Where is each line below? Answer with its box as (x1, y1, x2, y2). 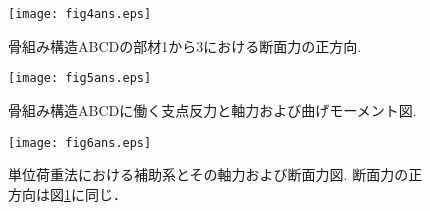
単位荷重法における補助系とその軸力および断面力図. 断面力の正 (8, 164, 423, 185)
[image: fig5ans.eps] (8, 71, 152, 86)
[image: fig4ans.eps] (8, 7, 152, 21)
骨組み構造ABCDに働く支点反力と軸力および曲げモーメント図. (8, 99, 417, 120)
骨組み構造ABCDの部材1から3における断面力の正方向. (8, 35, 362, 56)
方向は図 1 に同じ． (8, 183, 127, 204)
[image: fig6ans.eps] (8, 135, 152, 150)
